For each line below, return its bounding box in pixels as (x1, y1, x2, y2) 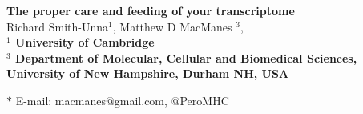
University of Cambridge (15, 34, 155, 51)
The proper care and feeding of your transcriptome (6, 2, 295, 18)
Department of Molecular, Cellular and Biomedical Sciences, (15, 49, 357, 66)
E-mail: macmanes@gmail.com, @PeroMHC (15, 92, 229, 108)
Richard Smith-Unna (6, 18, 109, 35)
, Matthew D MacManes (112, 18, 232, 35)
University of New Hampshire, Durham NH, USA (6, 65, 289, 82)
